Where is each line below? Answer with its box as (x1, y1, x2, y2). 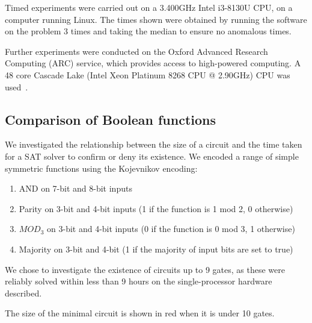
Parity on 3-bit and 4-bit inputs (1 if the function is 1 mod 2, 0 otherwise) (19, 202, 293, 215)
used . (5, 80, 28, 93)
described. (5, 286, 42, 299)
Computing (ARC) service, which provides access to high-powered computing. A (5, 57, 301, 69)
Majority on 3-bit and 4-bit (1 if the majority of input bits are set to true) (19, 242, 293, 255)
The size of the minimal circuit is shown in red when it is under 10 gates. (5, 307, 275, 319)
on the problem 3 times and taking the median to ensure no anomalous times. (5, 25, 292, 37)
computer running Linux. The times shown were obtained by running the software (5, 13, 307, 25)
